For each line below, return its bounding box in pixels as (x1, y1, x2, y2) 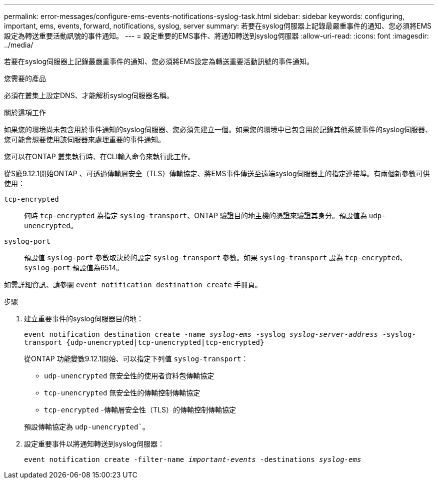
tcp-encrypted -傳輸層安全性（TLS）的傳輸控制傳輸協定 (44, 405, 236, 414)
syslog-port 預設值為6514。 (24, 263, 123, 272)
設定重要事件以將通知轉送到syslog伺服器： (24, 439, 165, 448)
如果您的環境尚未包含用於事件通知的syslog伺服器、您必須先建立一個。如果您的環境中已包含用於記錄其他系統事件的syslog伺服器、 (4, 125, 432, 134)
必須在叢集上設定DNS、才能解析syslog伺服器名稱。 (4, 91, 173, 100)
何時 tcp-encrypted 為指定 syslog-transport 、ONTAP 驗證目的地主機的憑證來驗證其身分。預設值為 (24, 211, 367, 220)
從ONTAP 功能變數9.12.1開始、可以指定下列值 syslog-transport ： (24, 354, 248, 363)
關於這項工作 (4, 108, 46, 117)
